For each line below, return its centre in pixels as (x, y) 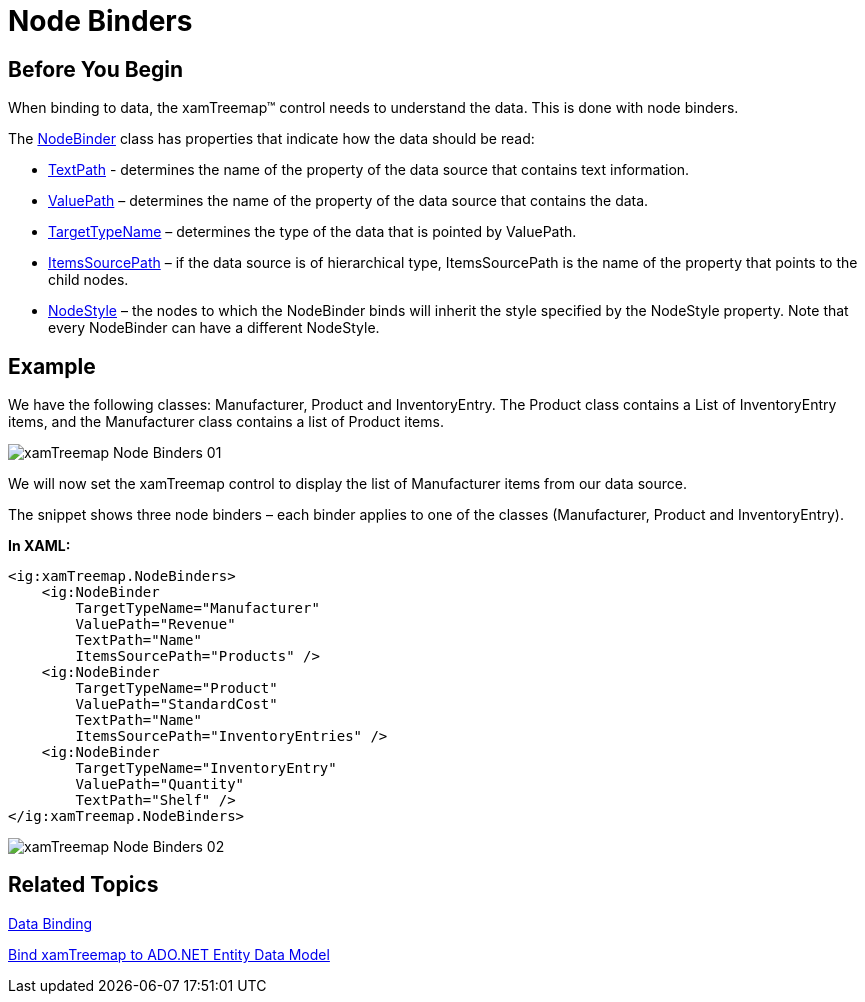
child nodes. (88, 280)
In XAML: (39, 546)
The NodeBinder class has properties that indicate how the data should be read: (271, 139)
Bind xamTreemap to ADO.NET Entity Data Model (169, 954)
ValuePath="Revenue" (155, 624)
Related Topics (83, 885)
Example (52, 366)
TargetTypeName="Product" (176, 688)
